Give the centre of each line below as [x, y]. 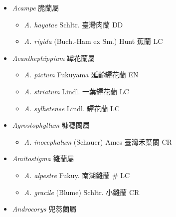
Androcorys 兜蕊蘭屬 [44, 209]
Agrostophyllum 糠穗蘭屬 [51, 125]
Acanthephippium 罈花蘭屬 [54, 58]
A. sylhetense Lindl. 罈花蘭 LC [72, 108]
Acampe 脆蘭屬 [36, 7]
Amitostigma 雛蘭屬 [43, 158]
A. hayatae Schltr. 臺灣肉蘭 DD [74, 24]
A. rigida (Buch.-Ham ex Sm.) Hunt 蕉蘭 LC [93, 41]
